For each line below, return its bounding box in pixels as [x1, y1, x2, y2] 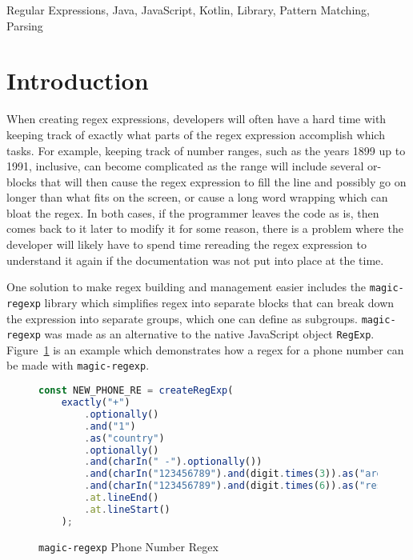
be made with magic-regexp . [6, 357, 150, 374]
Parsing [6, 17, 43, 34]
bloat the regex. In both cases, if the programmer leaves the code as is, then [6, 204, 379, 221]
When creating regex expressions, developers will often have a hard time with [6, 110, 387, 127]
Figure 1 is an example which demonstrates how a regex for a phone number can [6, 341, 404, 358]
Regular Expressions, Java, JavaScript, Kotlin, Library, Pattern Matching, [6, 2, 370, 18]
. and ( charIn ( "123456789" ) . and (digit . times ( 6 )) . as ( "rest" [84, 480, 395, 492]
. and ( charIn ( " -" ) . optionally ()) [84, 456, 263, 468]
